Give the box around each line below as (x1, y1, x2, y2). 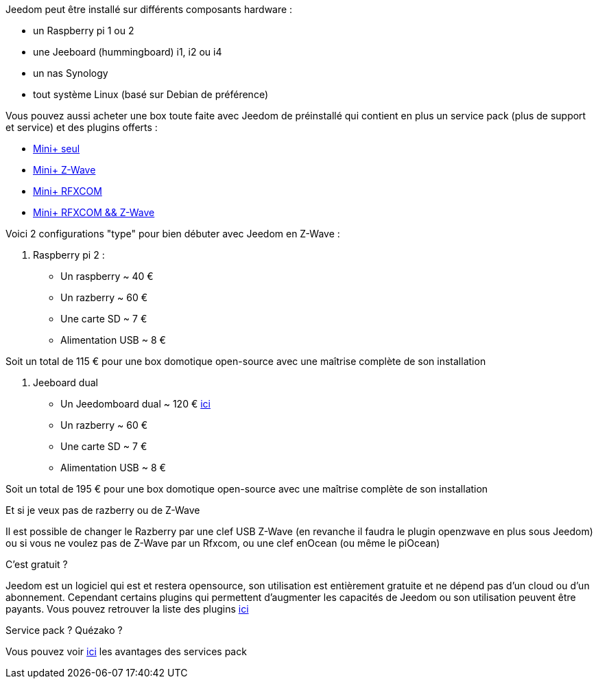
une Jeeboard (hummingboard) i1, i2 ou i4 (33, 46, 222, 58)
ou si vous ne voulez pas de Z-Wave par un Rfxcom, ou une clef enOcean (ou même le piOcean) (5, 537, 440, 549)
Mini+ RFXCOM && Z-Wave (33, 207, 155, 218)
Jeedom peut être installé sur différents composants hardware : (5, 3, 293, 15)
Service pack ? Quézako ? (5, 624, 123, 636)
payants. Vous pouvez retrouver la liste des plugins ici (5, 603, 249, 615)
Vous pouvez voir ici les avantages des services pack (5, 646, 247, 657)
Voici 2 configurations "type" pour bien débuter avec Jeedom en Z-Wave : (5, 228, 340, 239)
